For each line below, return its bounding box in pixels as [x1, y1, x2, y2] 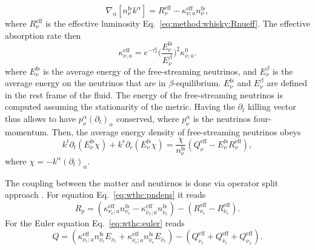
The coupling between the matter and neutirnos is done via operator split [5, 176, 279, 189]
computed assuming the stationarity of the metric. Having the [5, 100, 235, 113]
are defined [267, 76, 308, 89]
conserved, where [116, 112, 179, 124]
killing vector [247, 100, 296, 113]
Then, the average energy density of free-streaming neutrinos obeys [51, 125, 301, 138]
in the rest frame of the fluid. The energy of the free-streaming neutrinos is [5, 88, 283, 101]
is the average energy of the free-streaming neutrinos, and [43, 64, 257, 77]
